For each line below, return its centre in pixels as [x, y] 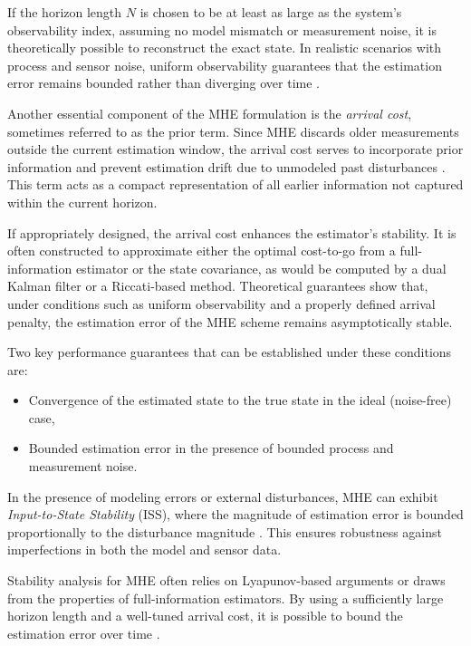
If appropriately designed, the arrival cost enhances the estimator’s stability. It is [232, 232]
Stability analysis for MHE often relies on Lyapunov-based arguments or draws [226, 580]
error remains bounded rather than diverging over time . [163, 83]
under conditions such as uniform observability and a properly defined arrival [221, 303]
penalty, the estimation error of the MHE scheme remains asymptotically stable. [230, 321]
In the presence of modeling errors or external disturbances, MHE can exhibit [223, 496]
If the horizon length [65, 12]
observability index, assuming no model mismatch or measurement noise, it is [222, 29]
